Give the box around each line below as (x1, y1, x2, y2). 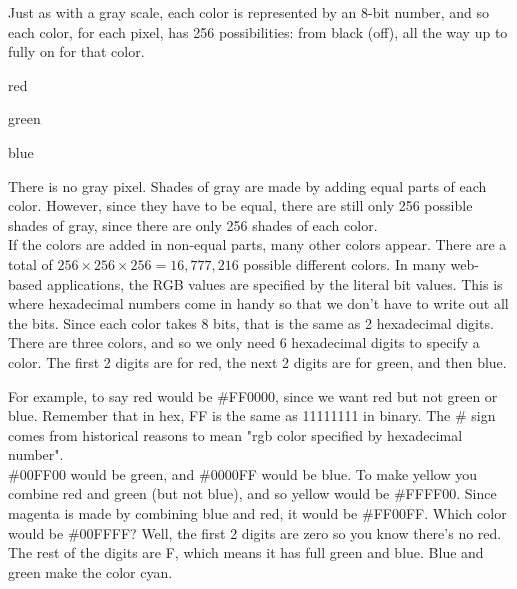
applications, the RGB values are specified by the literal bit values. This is (46, 273, 503, 294)
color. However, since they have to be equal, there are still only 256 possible (8, 195, 473, 216)
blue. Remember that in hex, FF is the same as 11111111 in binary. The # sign (8, 405, 496, 426)
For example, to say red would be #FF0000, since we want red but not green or (8, 385, 498, 406)
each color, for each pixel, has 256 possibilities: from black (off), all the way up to (8, 21, 508, 42)
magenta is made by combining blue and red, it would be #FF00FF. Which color (8, 503, 507, 524)
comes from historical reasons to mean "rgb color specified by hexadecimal (8, 424, 463, 445)
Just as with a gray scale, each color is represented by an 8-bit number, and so (8, 2, 490, 22)
